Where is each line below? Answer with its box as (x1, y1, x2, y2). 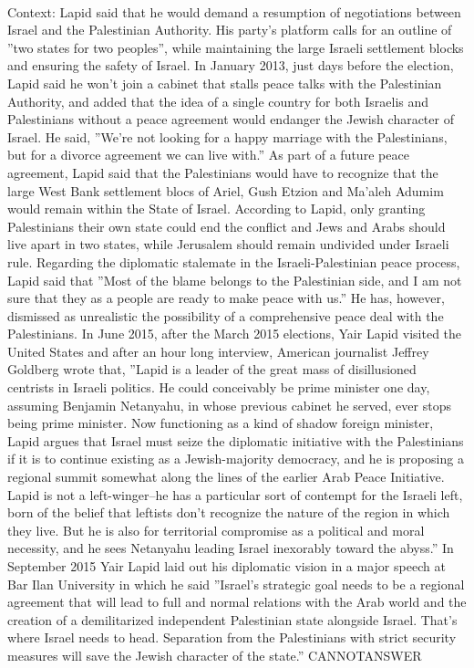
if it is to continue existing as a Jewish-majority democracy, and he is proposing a (7, 449, 464, 468)
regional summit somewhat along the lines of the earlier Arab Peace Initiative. (7, 467, 445, 486)
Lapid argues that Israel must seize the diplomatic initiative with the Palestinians (7, 431, 464, 450)
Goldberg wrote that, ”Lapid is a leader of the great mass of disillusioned (7, 360, 417, 379)
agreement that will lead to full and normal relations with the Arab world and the (7, 592, 467, 611)
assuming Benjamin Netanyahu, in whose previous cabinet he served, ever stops (7, 395, 451, 414)
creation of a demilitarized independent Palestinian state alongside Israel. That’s (7, 610, 458, 629)
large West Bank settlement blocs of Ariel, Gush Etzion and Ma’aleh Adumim (7, 181, 444, 200)
